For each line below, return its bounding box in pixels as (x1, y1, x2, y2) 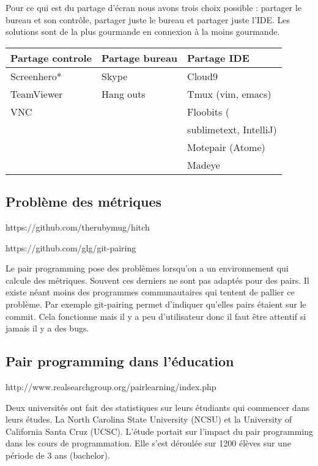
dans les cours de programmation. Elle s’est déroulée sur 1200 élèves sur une (6, 437, 291, 449)
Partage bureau (102, 50, 178, 65)
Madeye (187, 157, 220, 172)
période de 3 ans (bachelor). (6, 448, 110, 461)
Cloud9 (187, 68, 218, 83)
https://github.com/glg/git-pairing (6, 241, 136, 254)
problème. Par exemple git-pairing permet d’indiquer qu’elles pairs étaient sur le (6, 297, 306, 310)
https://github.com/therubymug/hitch (6, 220, 150, 233)
